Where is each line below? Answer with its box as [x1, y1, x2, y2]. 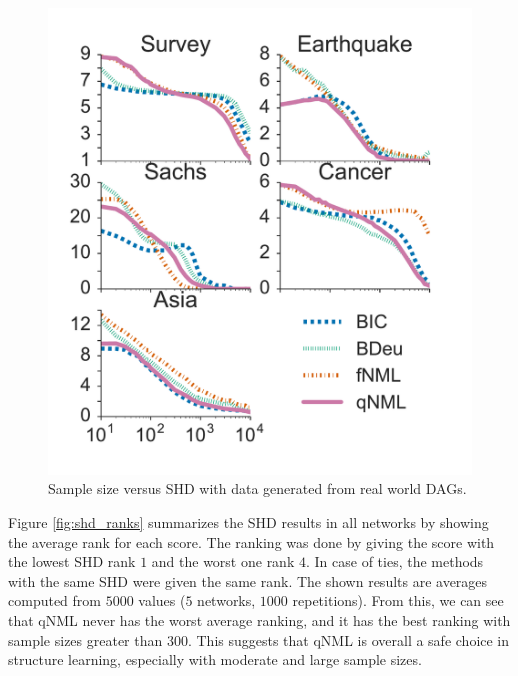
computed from [8, 590, 101, 611]
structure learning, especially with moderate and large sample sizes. [8, 649, 422, 670]
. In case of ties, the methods [305, 551, 484, 572]
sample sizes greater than [8, 629, 163, 650]
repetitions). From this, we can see [292, 590, 504, 611]
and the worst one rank [151, 551, 295, 572]
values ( [138, 590, 186, 611]
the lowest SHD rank [8, 551, 136, 572]
